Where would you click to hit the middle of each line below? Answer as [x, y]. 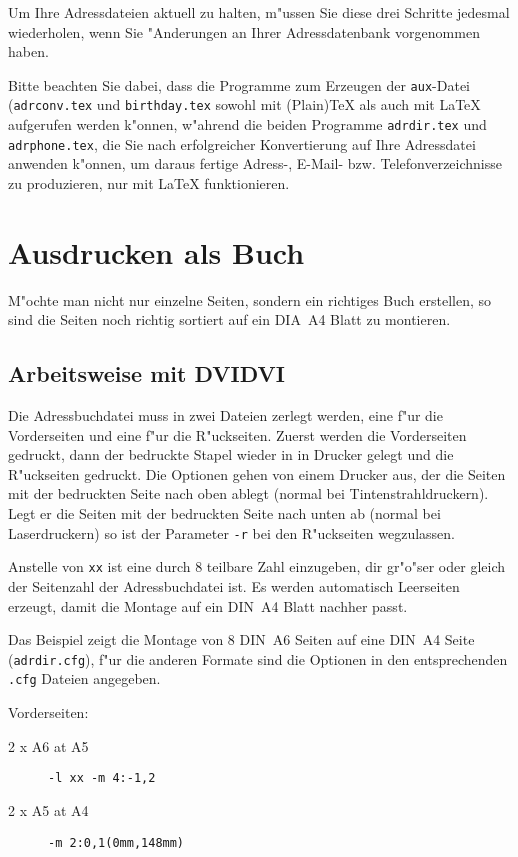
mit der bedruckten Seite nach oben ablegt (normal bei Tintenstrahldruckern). [248, 493]
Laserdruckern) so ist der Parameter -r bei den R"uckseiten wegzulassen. [232, 532]
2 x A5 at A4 [48, 809]
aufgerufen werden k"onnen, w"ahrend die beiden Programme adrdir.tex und [247, 124]
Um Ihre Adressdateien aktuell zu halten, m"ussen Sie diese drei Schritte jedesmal [259, 12]
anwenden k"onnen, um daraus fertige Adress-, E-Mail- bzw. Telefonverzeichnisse [255, 163]
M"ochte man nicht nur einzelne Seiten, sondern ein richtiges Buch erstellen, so [250, 299]
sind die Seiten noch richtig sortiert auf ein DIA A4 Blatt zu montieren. [229, 319]
